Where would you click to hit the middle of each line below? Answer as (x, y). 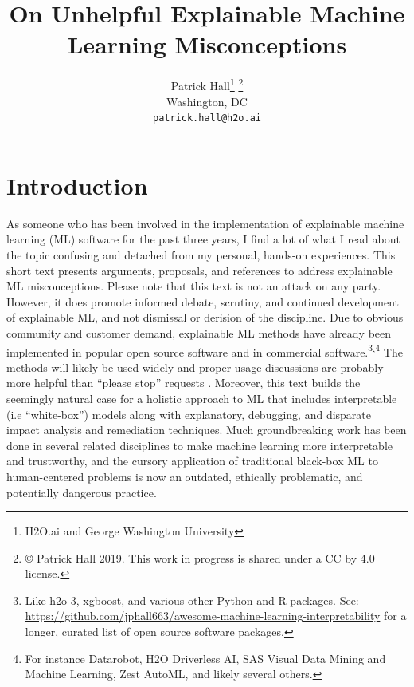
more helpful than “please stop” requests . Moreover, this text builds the (184, 383)
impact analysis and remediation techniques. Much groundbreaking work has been (207, 430)
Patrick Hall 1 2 (207, 84)
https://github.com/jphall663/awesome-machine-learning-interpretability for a (216, 616)
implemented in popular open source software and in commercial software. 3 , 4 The (205, 350)
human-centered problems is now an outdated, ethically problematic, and (185, 476)
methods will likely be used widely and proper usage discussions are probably (195, 367)
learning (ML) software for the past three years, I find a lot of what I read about (203, 239)
